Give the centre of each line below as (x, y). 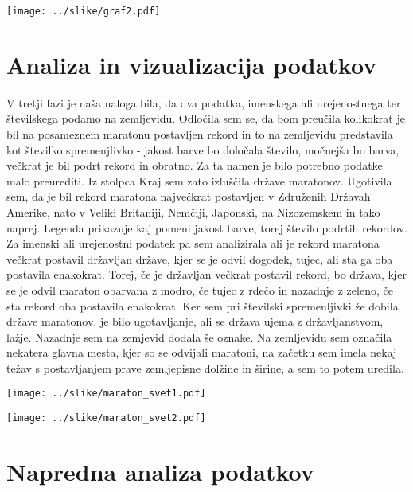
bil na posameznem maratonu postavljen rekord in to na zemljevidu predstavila (200, 133)
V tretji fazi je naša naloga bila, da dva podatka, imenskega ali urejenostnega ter (204, 102)
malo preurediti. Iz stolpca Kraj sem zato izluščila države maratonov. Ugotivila (199, 180)
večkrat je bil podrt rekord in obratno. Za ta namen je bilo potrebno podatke (195, 165)
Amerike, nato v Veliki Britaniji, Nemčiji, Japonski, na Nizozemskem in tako (193, 211)
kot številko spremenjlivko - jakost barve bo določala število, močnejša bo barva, (203, 149)
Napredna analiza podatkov (160, 471)
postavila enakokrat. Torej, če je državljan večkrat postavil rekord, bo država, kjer (206, 274)
